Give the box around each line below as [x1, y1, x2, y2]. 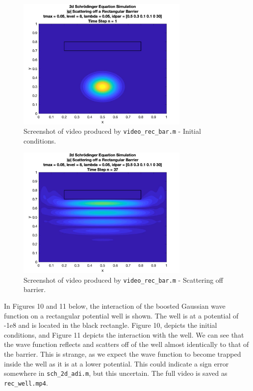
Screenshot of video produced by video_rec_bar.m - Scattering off [24, 274, 224, 285]
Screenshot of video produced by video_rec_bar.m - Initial [24, 126, 201, 136]
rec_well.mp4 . [4, 377, 48, 388]
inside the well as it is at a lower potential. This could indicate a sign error [4, 358, 229, 368]
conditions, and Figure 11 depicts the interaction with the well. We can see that [4, 329, 244, 340]
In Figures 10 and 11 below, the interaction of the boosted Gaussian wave [4, 300, 226, 311]
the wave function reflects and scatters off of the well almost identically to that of [4, 339, 249, 349]
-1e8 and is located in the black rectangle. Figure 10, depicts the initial [4, 320, 217, 330]
